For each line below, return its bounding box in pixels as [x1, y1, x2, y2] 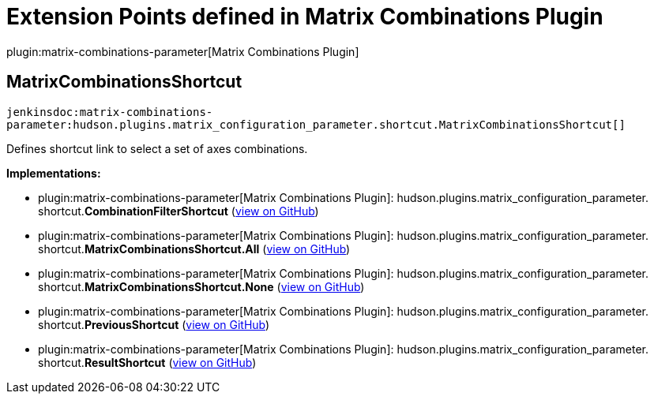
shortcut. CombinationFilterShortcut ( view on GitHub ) [38, 204, 319, 218]
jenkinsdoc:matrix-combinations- [6, 105, 213, 118]
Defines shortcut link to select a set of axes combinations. [6, 141, 308, 155]
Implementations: [6, 166, 101, 180]
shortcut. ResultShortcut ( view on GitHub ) [38, 355, 257, 369]
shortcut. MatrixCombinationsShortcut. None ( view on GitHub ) [38, 279, 365, 293]
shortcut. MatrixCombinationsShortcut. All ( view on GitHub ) [38, 241, 351, 256]
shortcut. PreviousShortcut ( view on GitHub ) [38, 317, 270, 331]
